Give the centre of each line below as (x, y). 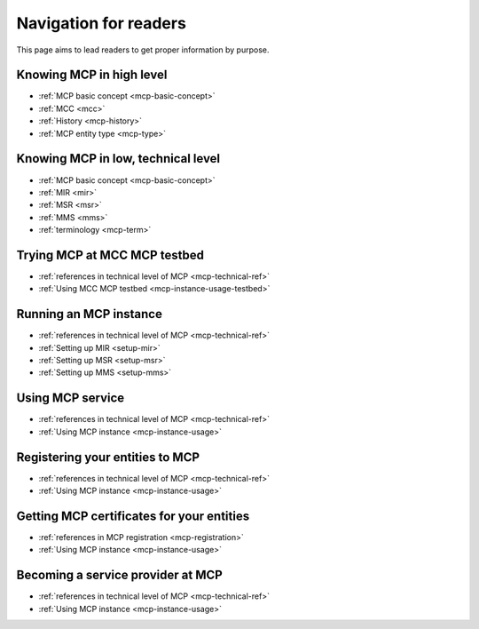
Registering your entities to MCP (108, 457)
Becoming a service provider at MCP (120, 575)
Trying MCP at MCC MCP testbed (110, 255)
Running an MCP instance (90, 314)
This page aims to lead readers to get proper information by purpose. (143, 50)
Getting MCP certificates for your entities (133, 516)
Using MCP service (71, 398)
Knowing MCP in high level (92, 75)
